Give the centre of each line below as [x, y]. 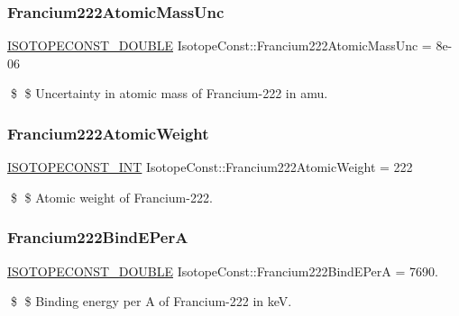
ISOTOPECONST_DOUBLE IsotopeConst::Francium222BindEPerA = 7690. [223, 271]
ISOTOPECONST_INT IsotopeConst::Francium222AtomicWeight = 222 [210, 167]
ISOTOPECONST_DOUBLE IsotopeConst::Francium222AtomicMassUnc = [220, 45]
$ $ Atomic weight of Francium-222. [111, 197]
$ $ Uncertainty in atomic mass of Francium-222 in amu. [169, 93]
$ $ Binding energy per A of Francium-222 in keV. [151, 301]
